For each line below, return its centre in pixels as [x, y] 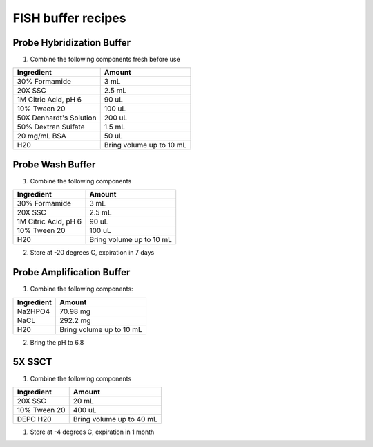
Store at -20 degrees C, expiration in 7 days [92, 253]
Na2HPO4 [34, 311]
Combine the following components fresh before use [105, 60]
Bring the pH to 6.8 [57, 342]
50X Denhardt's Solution [57, 118]
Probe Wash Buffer [54, 164]
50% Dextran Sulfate [51, 127]
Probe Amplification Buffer [71, 272]
